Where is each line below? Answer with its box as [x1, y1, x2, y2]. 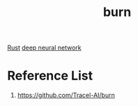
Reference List [7, 68, 93, 84]
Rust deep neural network [7, 43, 82, 52]
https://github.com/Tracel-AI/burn [17, 91, 115, 100]
